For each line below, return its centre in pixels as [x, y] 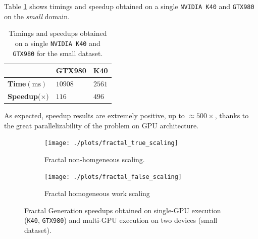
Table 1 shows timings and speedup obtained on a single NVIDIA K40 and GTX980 [129, 6]
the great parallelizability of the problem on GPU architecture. [101, 125]
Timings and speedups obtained [58, 33]
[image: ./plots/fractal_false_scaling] [113, 177]
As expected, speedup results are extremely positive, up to [94, 115]
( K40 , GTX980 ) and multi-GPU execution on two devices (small [121, 220]
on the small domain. [37, 16]
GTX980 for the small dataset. [58, 53]
